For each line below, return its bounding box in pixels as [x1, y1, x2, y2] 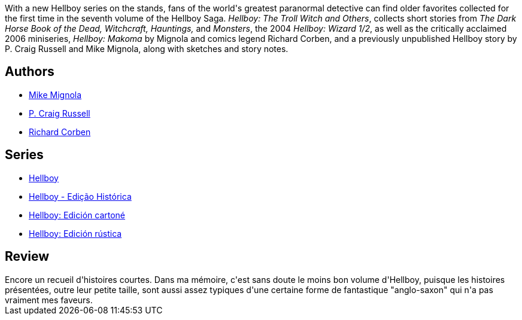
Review [5, 249, 50, 264]
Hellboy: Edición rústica [29, 228, 122, 239]
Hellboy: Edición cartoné [29, 209, 126, 220]
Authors [5, 64, 54, 80]
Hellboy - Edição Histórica [29, 191, 132, 202]
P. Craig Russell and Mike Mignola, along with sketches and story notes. [5, 44, 289, 54]
